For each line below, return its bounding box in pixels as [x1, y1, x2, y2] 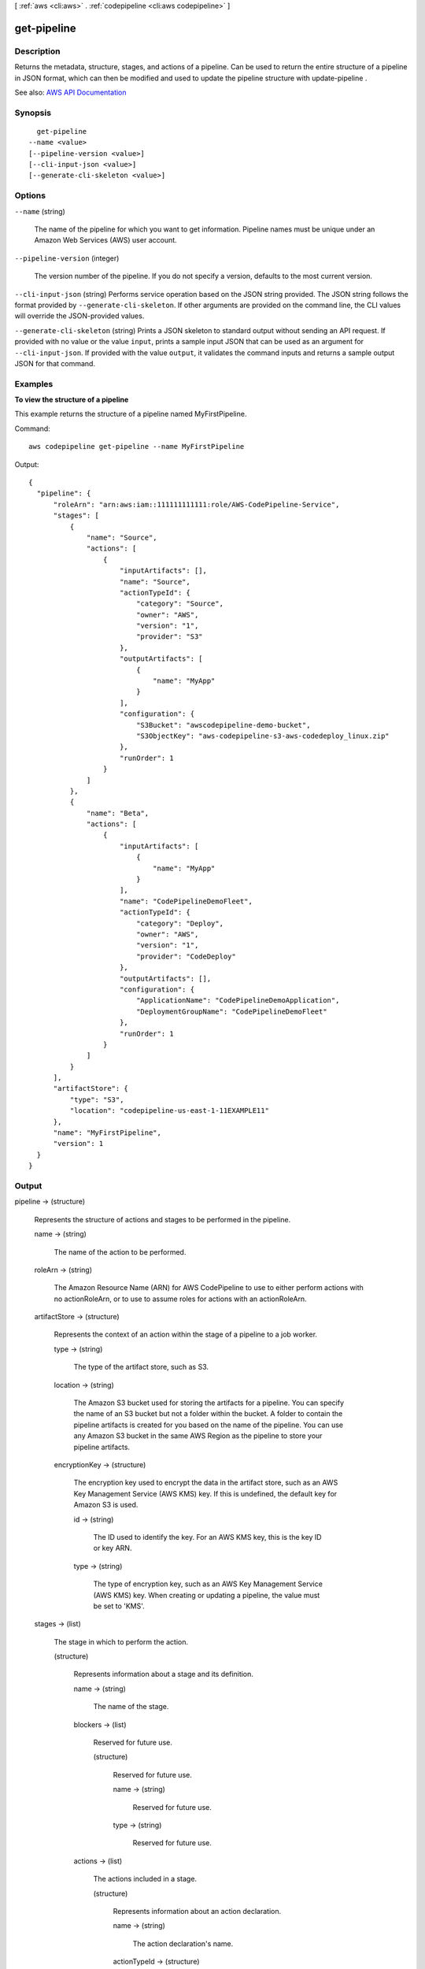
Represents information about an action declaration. [113, 1906, 282, 1915]
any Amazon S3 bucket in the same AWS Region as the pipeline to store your [73, 1431, 323, 1441]
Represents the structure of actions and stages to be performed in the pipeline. [34, 1214, 291, 1224]
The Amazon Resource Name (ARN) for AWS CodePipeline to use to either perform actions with [54, 1283, 364, 1292]
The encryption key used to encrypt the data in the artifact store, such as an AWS [73, 1478, 338, 1488]
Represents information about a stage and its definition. [73, 1670, 253, 1679]
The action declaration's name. [132, 1938, 234, 1949]
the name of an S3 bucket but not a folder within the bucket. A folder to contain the [73, 1409, 343, 1418]
